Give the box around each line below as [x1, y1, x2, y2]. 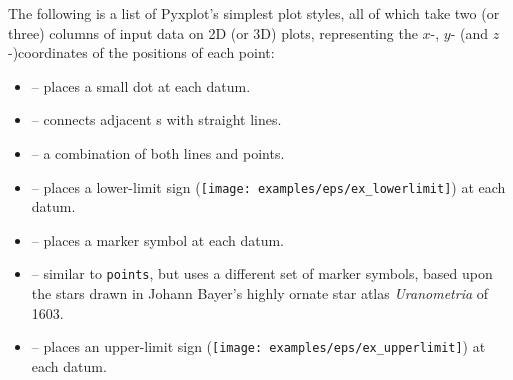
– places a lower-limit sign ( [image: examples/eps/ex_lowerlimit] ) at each [31, 176, 506, 197]
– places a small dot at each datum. [31, 75, 251, 96]
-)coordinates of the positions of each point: [8, 42, 275, 63]
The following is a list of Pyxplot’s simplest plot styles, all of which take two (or [8, 3, 500, 23]
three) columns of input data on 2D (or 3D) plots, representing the [8, 22, 418, 43]
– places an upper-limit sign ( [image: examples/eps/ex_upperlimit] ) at [31, 336, 486, 357]
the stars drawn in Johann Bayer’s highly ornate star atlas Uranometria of [31, 283, 489, 304]
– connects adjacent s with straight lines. [31, 109, 282, 130]
